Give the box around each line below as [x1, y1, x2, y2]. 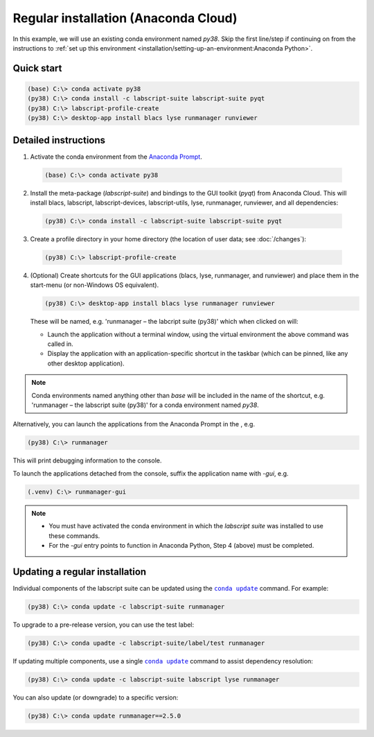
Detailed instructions [12, 134, 106, 146]
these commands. [48, 531, 100, 540]
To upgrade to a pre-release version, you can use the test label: [12, 621, 195, 629]
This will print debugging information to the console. [12, 456, 162, 465]
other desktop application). [47, 359, 125, 367]
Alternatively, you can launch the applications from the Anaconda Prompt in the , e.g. [12, 420, 256, 428]
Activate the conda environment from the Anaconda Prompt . [30, 153, 202, 161]
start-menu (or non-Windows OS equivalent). [30, 281, 159, 289]
